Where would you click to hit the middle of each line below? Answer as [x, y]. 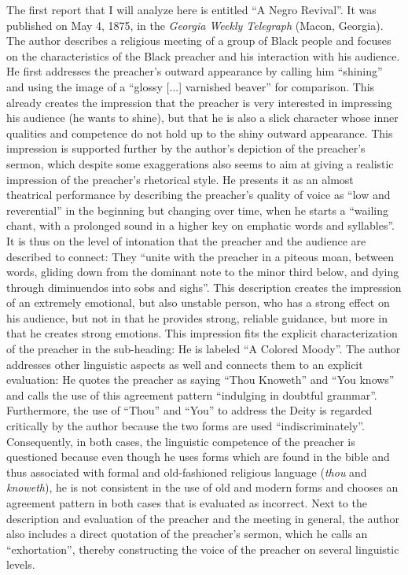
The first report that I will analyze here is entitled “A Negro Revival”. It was [191, 9]
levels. [21, 564]
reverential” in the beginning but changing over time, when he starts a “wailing [198, 210]
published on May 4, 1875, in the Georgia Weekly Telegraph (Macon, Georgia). [195, 25]
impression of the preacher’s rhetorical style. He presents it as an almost [180, 179]
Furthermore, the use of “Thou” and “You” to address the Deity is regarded [189, 410]
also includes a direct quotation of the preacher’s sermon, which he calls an [187, 534]
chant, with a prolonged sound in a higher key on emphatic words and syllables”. [200, 225]
